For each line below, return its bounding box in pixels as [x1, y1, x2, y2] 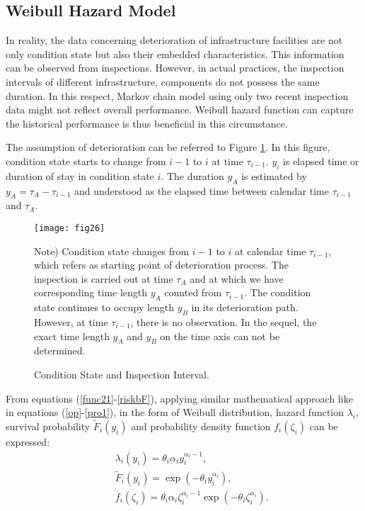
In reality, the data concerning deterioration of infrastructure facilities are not [6, 33, 343, 47]
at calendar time [235, 243, 306, 258]
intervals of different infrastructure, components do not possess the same [6, 74, 320, 89]
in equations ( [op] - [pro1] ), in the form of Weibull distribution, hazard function [6, 405, 344, 420]
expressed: [6, 434, 50, 449]
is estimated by [241, 168, 307, 183]
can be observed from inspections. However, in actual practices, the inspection [6, 60, 344, 75]
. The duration [161, 168, 224, 183]
